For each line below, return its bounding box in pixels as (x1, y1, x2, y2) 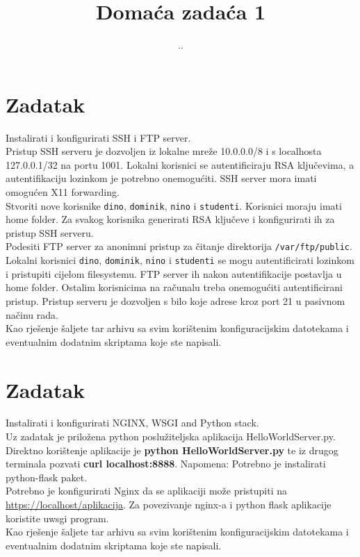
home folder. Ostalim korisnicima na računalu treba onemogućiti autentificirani (6, 280, 343, 294)
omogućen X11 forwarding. (6, 185, 120, 199)
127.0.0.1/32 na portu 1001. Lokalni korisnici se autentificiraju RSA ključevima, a (6, 157, 354, 172)
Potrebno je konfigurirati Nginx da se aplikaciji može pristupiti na (6, 483, 288, 498)
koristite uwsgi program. (6, 510, 109, 525)
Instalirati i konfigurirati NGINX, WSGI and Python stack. (6, 415, 259, 430)
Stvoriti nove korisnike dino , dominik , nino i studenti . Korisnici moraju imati (6, 198, 342, 213)
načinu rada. (6, 307, 58, 322)
